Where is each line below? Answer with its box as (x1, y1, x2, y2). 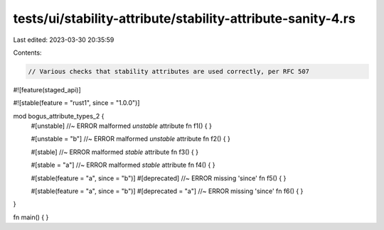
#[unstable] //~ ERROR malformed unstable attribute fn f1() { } (31, 121, 213, 131)
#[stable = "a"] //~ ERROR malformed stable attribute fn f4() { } (31, 160, 215, 170)
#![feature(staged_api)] (13, 85, 81, 94)
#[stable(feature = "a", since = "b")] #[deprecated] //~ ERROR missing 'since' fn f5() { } (31, 174, 287, 182)
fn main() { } (13, 213, 49, 221)
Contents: (13, 48, 42, 57)
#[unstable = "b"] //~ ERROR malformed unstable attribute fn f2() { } (31, 135, 230, 143)
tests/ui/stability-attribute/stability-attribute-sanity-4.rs (13, 11, 356, 26)
